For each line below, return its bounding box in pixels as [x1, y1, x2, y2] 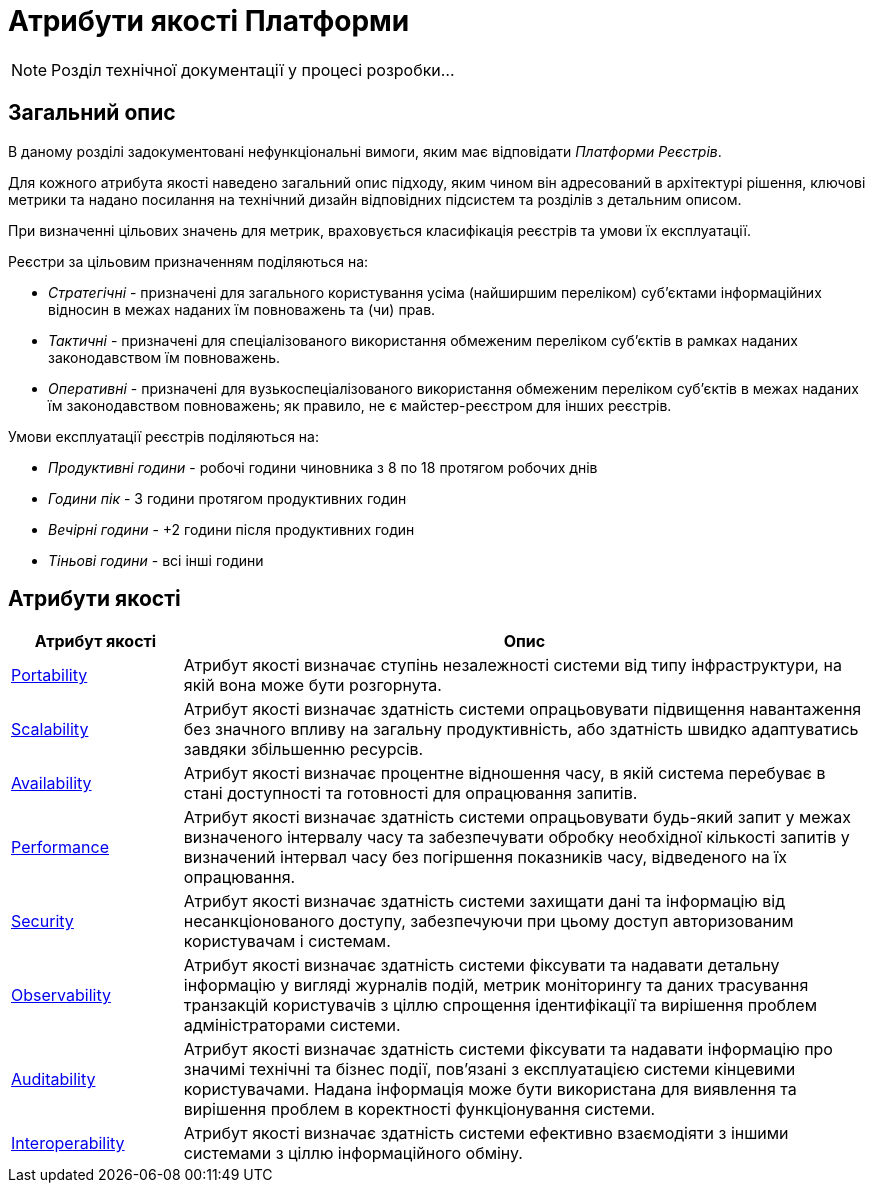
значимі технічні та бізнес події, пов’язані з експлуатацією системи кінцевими [183, 1059, 796, 1080]
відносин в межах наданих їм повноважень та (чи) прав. [48, 300, 436, 318]
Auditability [11, 1069, 96, 1090]
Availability [11, 773, 92, 794]
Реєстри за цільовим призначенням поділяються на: [8, 252, 369, 270]
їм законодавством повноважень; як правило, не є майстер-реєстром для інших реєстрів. [48, 396, 672, 414]
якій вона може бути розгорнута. [183, 675, 442, 696]
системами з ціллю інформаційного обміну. [183, 1143, 523, 1164]
